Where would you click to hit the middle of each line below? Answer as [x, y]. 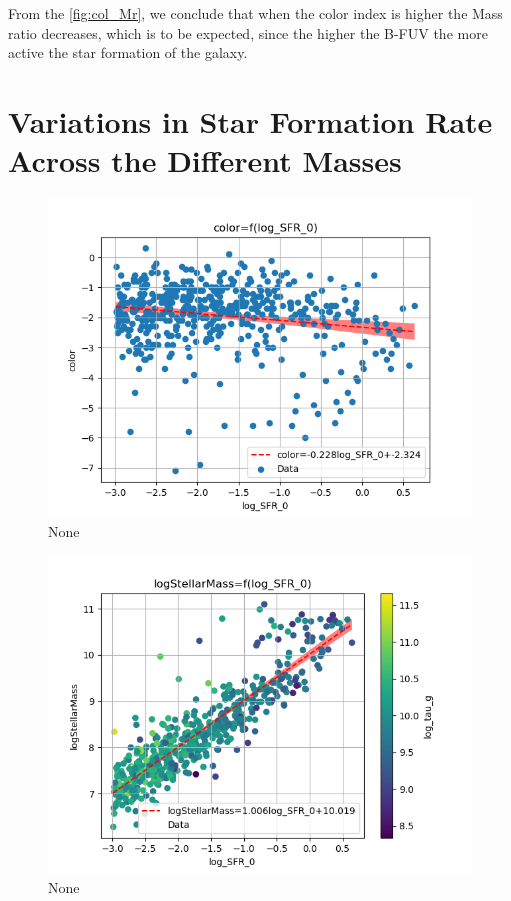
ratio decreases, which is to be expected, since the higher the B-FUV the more [248, 32]
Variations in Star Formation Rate [250, 120]
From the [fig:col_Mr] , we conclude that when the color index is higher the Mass [255, 13]
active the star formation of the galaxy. [128, 52]
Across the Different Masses [205, 160]
